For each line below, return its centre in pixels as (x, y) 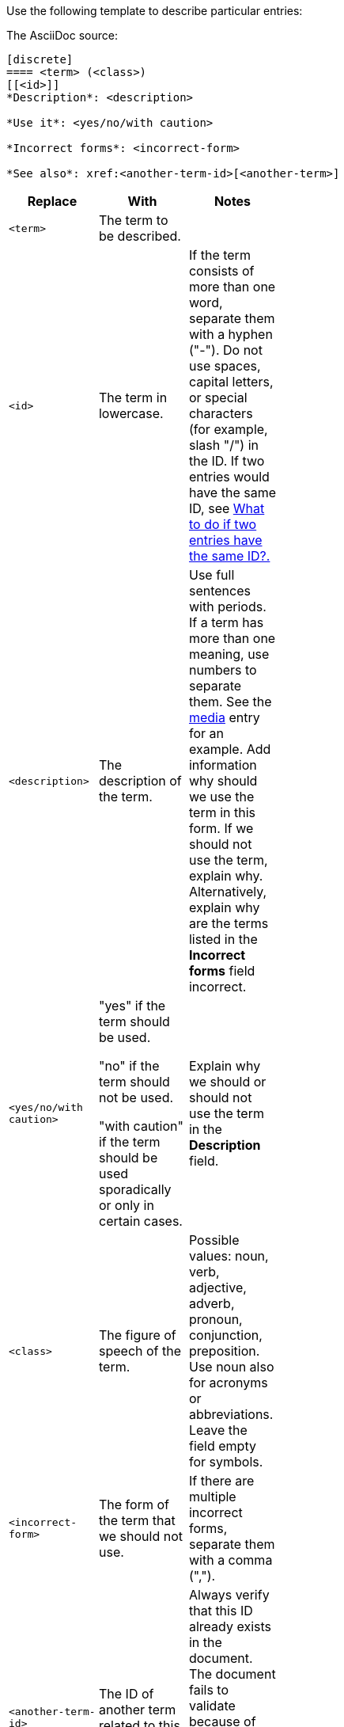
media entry (224, 717)
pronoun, (215, 1319)
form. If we (221, 828)
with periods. (227, 607)
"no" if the (129, 1066)
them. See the (230, 702)
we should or (227, 1082)
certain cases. (140, 1221)
